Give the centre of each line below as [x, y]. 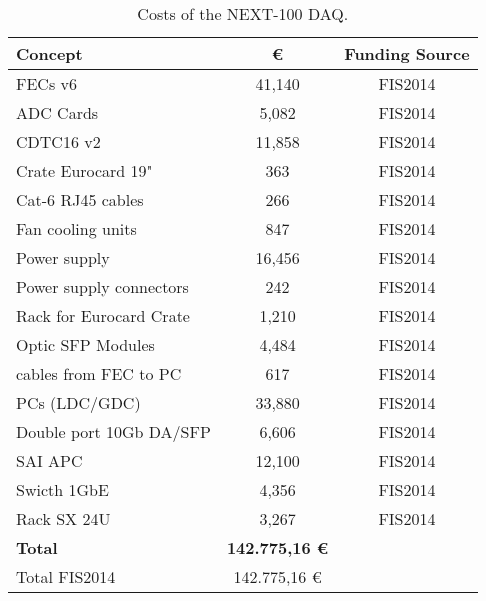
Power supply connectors [102, 286]
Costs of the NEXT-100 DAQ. [243, 13]
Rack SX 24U [63, 518]
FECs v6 [46, 83]
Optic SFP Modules [85, 344]
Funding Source [407, 53]
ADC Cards [57, 112]
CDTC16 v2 [58, 141]
